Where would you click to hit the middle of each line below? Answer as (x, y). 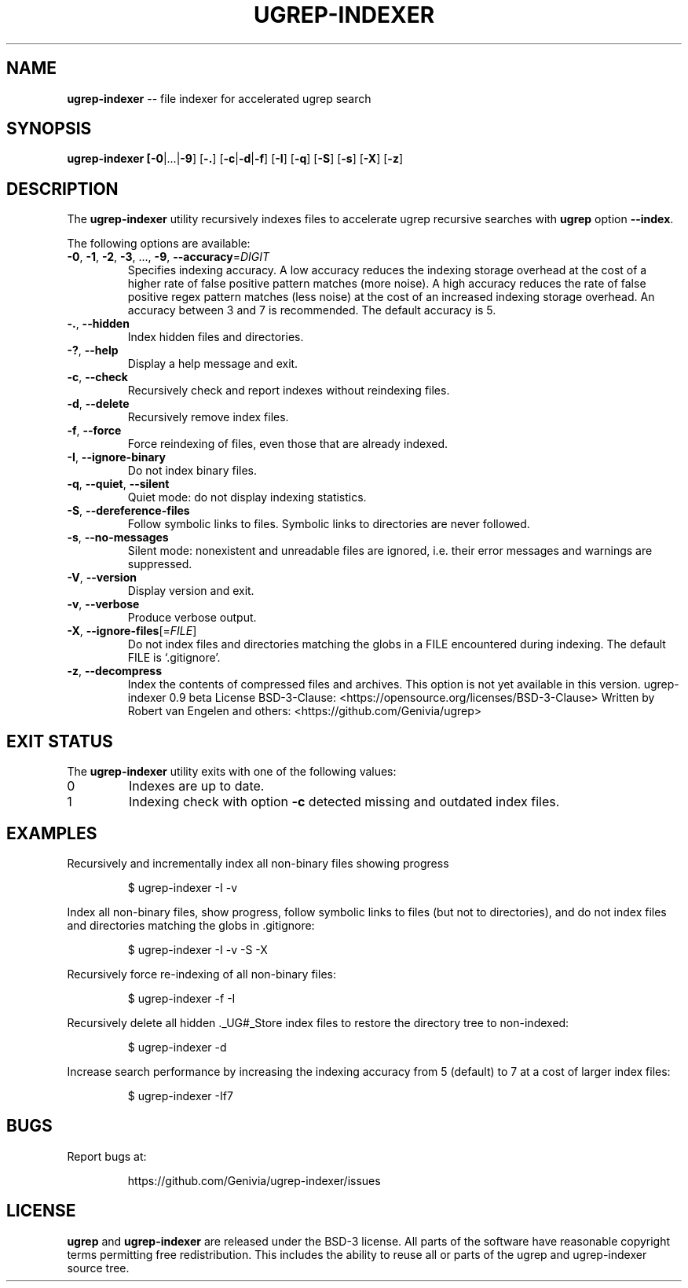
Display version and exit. (191, 591)
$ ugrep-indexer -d (177, 1047)
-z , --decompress (115, 671)
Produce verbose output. (192, 618)
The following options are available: (159, 244)
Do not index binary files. (192, 471)
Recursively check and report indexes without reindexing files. (289, 391)
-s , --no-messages (118, 538)
